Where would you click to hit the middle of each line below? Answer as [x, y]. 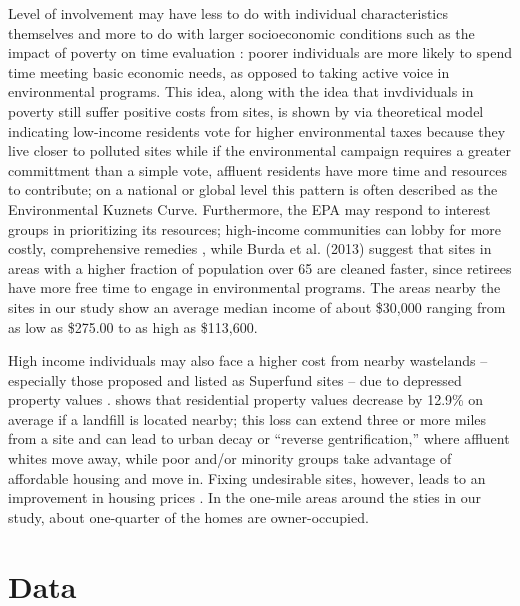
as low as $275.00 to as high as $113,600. [133, 326]
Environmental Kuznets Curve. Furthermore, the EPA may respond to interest [249, 208]
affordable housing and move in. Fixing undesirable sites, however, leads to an [247, 477]
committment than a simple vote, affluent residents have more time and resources [258, 169]
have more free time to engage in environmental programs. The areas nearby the [254, 287]
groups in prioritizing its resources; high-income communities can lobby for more [254, 228]
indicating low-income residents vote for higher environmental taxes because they [257, 130]
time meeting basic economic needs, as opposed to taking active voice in [229, 71]
